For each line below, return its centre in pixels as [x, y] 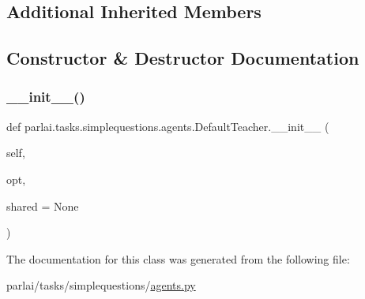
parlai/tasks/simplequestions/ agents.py [101, 285]
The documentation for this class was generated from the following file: [178, 258]
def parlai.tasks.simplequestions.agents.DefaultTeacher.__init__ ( [168, 126]
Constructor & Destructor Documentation [183, 58]
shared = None [43, 206]
